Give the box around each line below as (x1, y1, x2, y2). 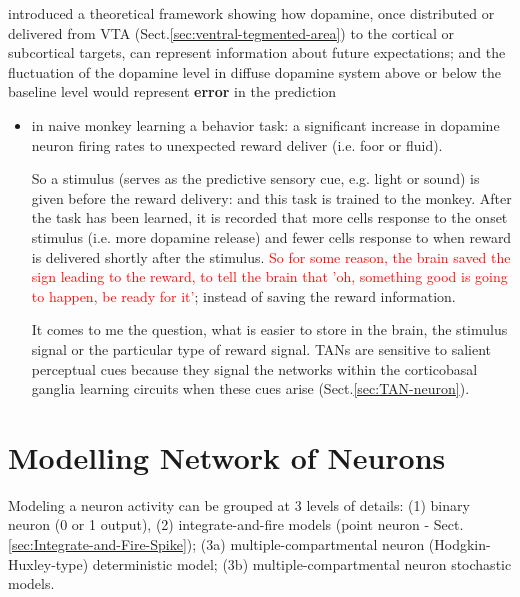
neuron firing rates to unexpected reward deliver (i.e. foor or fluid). (31, 134, 443, 155)
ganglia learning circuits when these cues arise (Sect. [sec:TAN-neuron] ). (31, 378, 470, 399)
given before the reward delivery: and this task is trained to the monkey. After (31, 187, 512, 208)
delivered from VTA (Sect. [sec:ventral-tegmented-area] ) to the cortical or (8, 22, 454, 43)
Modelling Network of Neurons (8, 436, 446, 477)
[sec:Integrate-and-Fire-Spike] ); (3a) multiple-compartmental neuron (8, 534, 425, 554)
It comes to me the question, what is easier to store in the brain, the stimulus (31, 319, 508, 340)
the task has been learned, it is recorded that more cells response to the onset (31, 207, 508, 228)
